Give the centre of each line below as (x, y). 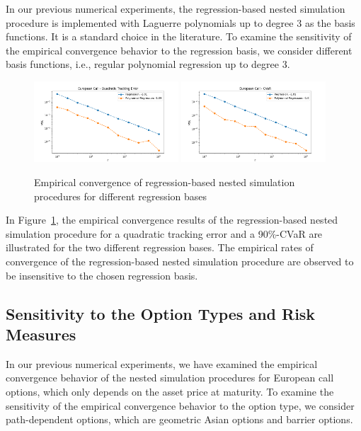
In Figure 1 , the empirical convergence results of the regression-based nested (172, 220)
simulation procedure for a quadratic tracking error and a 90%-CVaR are (164, 233)
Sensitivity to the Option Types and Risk (161, 313)
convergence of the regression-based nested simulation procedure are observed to (180, 261)
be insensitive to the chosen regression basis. (102, 275)
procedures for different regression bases (121, 196)
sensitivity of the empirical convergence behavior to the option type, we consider (180, 405)
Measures (41, 334)
